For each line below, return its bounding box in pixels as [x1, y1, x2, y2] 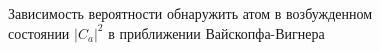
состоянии [8, 22, 70, 43]
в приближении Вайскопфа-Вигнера [108, 22, 325, 43]
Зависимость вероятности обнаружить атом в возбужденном [8, 3, 373, 23]
